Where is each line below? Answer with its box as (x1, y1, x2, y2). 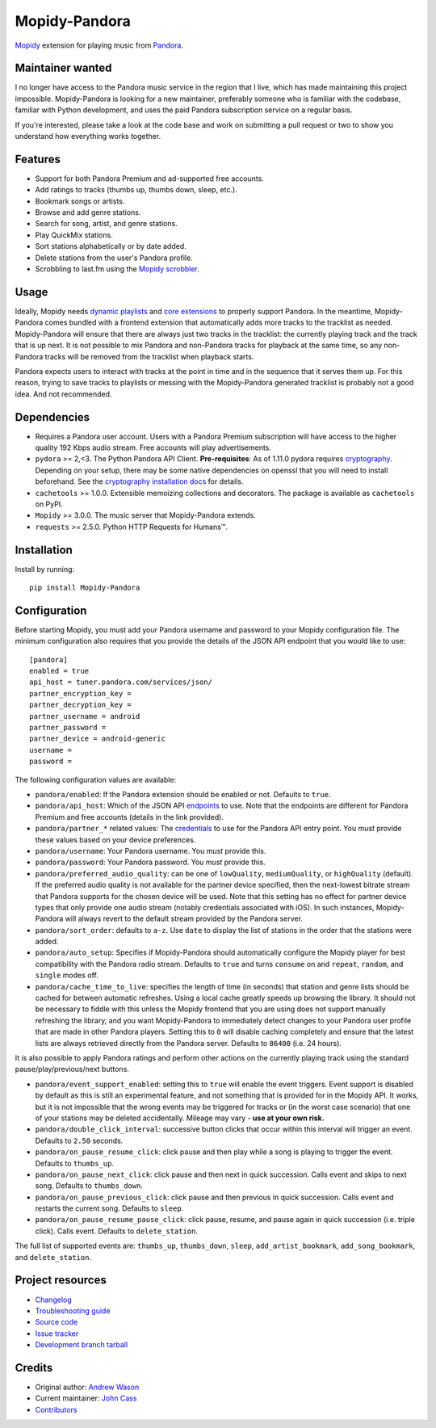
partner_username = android (29, 712, 140, 720)
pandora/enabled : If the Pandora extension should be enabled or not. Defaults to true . (35, 790, 331, 799)
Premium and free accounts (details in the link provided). (35, 812, 224, 821)
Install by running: (15, 564, 75, 573)
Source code (35, 1317, 78, 1327)
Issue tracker (35, 1329, 79, 1338)
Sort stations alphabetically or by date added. (35, 241, 187, 251)
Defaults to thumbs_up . (35, 1158, 115, 1168)
